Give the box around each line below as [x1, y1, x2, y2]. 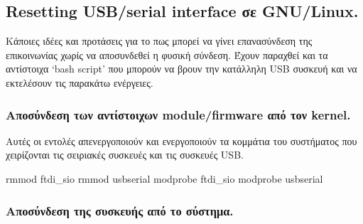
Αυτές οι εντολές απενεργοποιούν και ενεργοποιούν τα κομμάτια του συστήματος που [6, 133, 357, 148]
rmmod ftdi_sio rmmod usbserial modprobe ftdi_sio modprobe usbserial [6, 171, 323, 186]
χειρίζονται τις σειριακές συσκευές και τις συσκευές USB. [6, 147, 244, 162]
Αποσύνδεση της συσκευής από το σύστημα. [6, 201, 234, 219]
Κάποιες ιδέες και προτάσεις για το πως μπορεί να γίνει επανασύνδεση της [6, 33, 313, 48]
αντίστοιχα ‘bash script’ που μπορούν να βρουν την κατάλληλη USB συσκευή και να [6, 61, 357, 76]
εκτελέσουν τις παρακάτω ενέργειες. [6, 75, 153, 90]
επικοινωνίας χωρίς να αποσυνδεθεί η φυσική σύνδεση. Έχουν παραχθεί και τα [6, 47, 328, 62]
